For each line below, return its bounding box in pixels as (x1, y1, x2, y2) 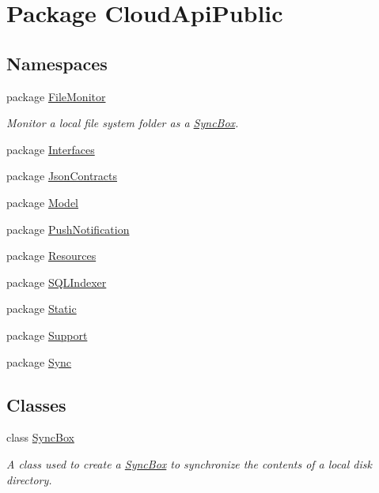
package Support (6, 326, 88, 343)
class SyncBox (6, 429, 74, 446)
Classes (6, 392, 66, 416)
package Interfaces (6, 141, 95, 157)
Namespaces (6, 51, 108, 75)
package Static (6, 300, 77, 317)
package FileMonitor (6, 88, 106, 104)
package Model (6, 194, 79, 210)
